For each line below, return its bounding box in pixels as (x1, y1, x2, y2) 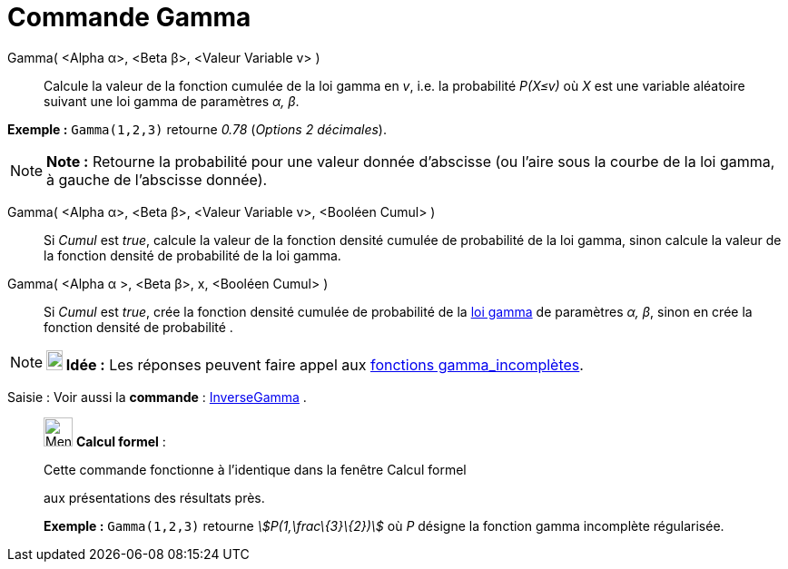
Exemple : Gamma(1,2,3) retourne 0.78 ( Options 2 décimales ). (7, 121, 387, 137)
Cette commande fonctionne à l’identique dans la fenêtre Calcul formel (44, 461, 467, 477)
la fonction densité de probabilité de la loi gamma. (44, 247, 341, 263)
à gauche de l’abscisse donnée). (46, 170, 268, 189)
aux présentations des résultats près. (44, 489, 265, 505)
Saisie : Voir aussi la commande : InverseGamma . (7, 388, 307, 405)
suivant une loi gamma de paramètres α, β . (44, 93, 300, 109)
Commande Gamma (7, 2, 251, 33)
